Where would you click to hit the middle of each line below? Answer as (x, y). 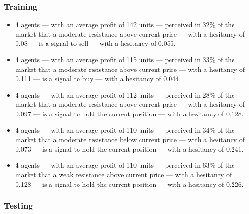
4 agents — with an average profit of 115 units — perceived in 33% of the (125, 59)
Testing (18, 206)
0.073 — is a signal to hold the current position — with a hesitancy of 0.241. (129, 149)
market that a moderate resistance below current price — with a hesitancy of (130, 139)
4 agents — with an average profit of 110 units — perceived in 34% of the (125, 130)
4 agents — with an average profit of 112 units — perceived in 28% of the (125, 94)
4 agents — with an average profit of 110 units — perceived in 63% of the (125, 165)
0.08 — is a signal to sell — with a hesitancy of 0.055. (95, 43)
